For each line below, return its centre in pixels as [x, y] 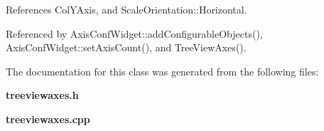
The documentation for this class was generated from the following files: [162, 71]
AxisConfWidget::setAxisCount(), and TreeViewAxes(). [126, 47]
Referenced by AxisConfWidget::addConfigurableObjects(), [134, 33]
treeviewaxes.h [42, 95]
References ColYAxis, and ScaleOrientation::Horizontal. [126, 9]
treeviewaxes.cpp [48, 119]
